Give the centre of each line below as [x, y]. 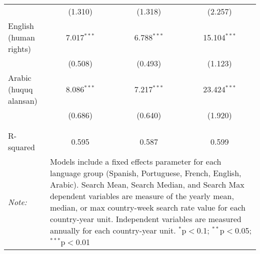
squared [21, 147]
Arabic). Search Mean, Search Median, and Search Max [147, 184]
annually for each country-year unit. [113, 230]
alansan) [23, 101]
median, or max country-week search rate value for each [148, 207]
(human [21, 37]
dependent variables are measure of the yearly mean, [142, 196]
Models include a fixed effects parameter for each [136, 161]
